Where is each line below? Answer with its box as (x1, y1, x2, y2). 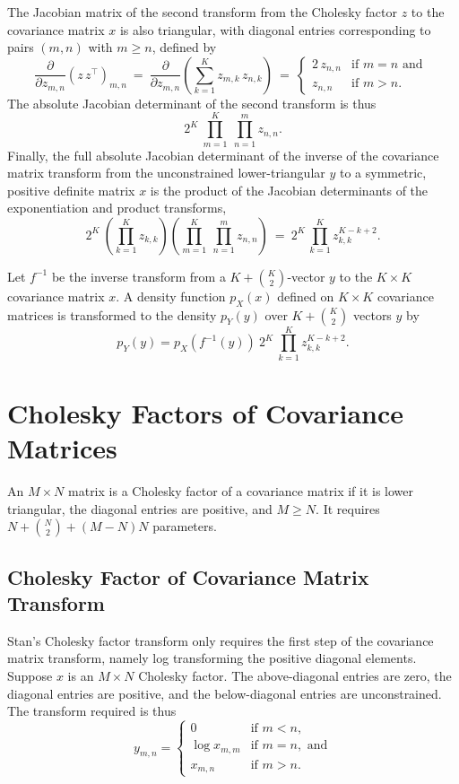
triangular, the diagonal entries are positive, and (7, 499, 273, 518)
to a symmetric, (339, 163, 427, 182)
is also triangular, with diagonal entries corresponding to (119, 20, 431, 39)
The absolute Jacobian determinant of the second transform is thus (7, 93, 377, 112)
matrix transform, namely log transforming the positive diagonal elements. (7, 649, 417, 667)
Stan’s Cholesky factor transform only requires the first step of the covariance (7, 631, 434, 649)
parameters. (152, 517, 217, 536)
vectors (353, 305, 392, 324)
